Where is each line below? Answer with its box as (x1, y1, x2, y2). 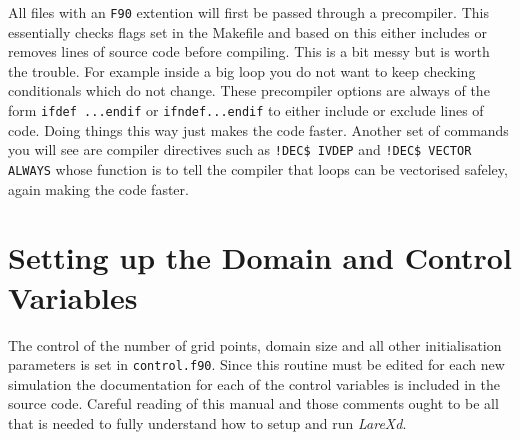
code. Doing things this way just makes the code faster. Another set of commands (8, 119, 509, 140)
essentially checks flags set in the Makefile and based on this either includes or (8, 21, 487, 42)
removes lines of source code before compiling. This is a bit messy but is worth (8, 41, 490, 62)
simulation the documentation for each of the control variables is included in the (8, 373, 500, 394)
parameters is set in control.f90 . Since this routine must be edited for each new (8, 354, 505, 375)
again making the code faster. (8, 178, 189, 199)
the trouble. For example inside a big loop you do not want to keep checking (8, 60, 476, 81)
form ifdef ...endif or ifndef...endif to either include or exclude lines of (8, 100, 484, 121)
